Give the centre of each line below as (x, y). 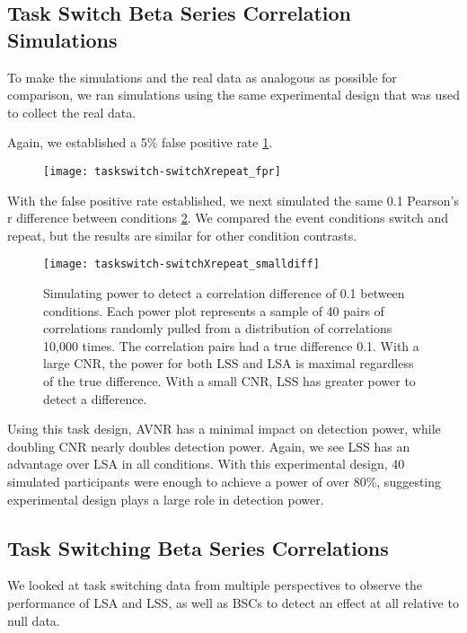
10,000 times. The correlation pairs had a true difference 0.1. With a (231, 345)
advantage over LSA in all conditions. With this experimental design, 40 (206, 464)
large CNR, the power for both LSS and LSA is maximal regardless (229, 363)
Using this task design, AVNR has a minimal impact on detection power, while (224, 429)
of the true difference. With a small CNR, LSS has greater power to (229, 381)
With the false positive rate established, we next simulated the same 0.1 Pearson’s (233, 200)
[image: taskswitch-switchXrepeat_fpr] (162, 171)
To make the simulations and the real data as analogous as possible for (202, 77)
